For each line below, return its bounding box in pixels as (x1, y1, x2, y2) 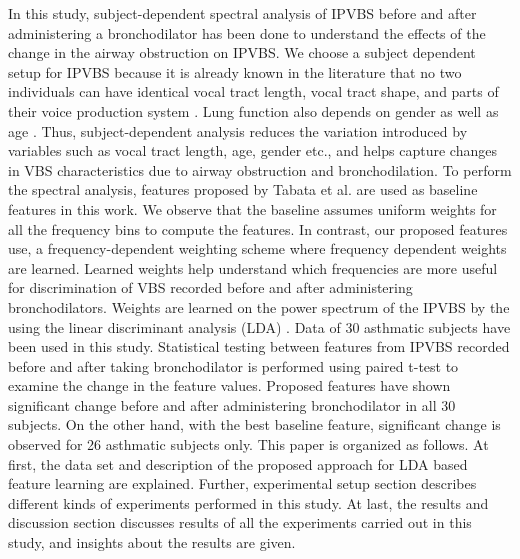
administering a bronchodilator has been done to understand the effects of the (8, 22, 486, 43)
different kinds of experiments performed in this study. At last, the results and (8, 492, 489, 513)
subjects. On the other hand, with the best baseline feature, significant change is (8, 414, 501, 435)
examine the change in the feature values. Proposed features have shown (8, 375, 451, 396)
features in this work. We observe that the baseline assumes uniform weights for (8, 198, 497, 219)
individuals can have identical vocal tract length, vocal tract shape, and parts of (8, 81, 499, 102)
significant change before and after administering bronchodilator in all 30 (8, 394, 456, 415)
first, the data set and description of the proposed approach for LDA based (8, 453, 468, 474)
